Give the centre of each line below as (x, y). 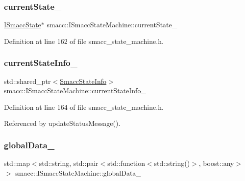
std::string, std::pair (69, 163)
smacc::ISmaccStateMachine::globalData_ (78, 172)
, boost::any (216, 163)
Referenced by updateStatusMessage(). (62, 123)
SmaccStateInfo (83, 81)
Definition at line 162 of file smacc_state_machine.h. (84, 41)
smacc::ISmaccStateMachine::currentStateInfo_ (75, 90)
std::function (126, 163)
